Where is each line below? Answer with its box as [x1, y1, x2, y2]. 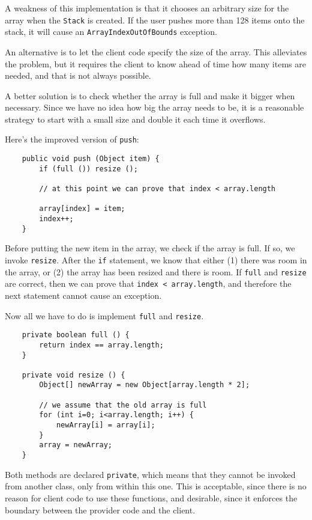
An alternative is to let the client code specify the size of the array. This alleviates [5, 45, 307, 58]
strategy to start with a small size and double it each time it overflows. [5, 112, 266, 125]
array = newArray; [39, 441, 112, 450]
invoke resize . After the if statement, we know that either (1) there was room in [5, 253, 307, 266]
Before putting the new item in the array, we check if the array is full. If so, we [5, 242, 295, 254]
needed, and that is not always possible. [5, 69, 151, 82]
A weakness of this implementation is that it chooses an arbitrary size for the [5, 2, 289, 14]
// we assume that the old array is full [39, 400, 207, 409]
